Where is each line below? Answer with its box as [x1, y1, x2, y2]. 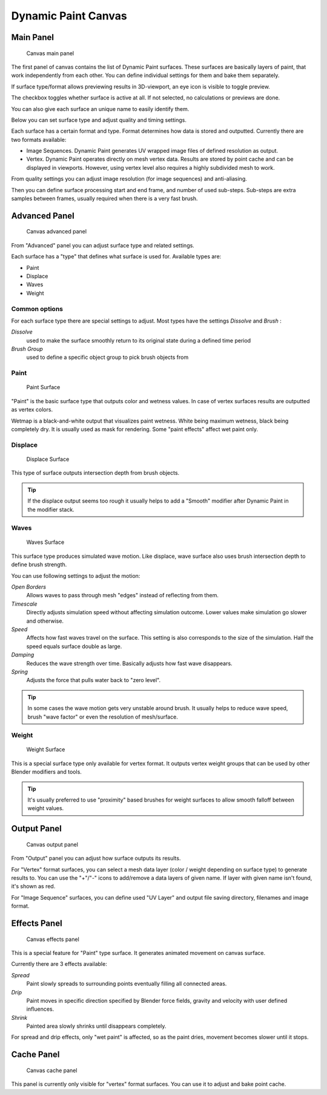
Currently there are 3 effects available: [11, 960, 107, 968]
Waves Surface [26, 538, 65, 546]
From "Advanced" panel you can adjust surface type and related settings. [11, 241, 195, 249]
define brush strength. [11, 561, 67, 568]
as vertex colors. [11, 406, 53, 414]
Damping [11, 651, 35, 658]
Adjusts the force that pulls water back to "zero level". [26, 677, 161, 684]
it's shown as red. [11, 883, 56, 890]
